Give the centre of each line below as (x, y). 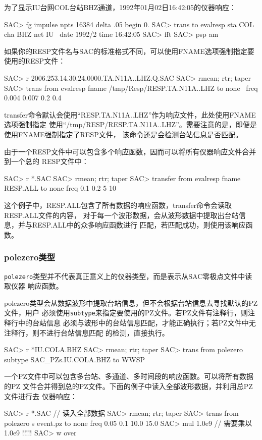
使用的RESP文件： (35, 61)
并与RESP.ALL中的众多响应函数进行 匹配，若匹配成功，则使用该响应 (132, 225)
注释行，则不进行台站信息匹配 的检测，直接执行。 (87, 332)
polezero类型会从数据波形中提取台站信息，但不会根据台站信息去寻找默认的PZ (131, 302)
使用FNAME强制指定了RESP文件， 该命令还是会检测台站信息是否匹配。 (123, 134)
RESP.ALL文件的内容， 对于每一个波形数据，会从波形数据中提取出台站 (121, 215)
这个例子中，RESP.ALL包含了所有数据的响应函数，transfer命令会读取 (118, 205)
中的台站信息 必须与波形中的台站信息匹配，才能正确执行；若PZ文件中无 (137, 322)
